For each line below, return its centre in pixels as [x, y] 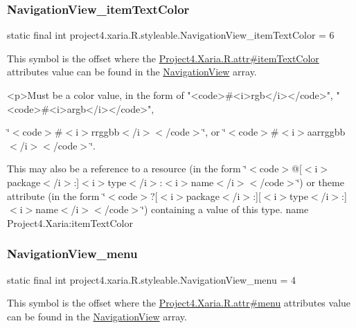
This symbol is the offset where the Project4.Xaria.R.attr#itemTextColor [163, 58]
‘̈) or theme [320, 182]
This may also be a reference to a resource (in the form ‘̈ [127, 168]
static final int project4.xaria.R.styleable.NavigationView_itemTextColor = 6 [171, 35]
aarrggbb [326, 132]
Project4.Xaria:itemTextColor [70, 222]
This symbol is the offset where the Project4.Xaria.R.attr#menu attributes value [179, 303]
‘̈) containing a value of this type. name [225, 209]
